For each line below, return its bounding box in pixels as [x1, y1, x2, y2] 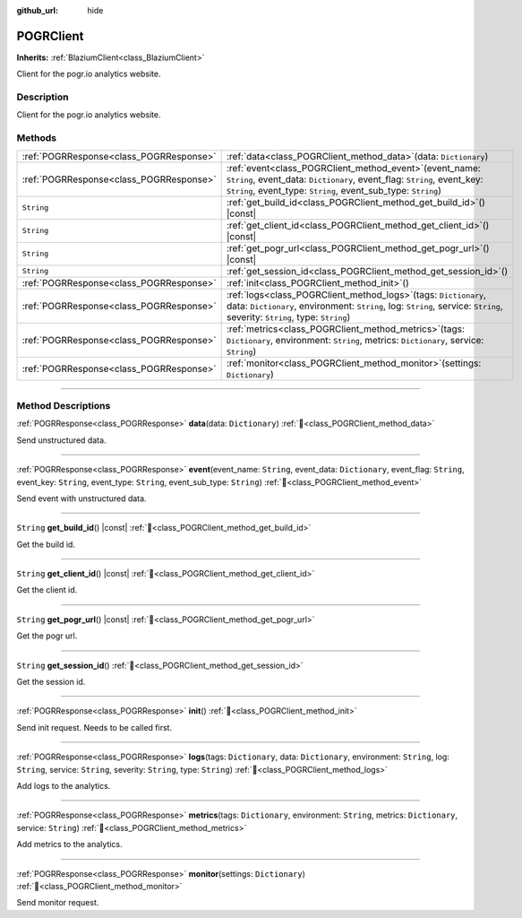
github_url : [16, 5, 58, 15]
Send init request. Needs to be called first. [16, 722, 173, 732]
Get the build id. [16, 539, 76, 550]
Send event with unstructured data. [16, 493, 147, 504]
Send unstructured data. [16, 435, 107, 446]
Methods [16, 132, 57, 144]
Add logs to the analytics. [16, 780, 111, 791]
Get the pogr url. [16, 630, 78, 641]
